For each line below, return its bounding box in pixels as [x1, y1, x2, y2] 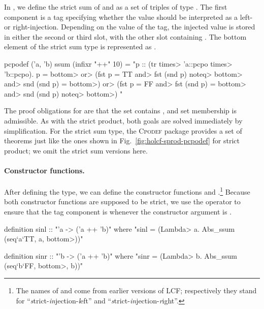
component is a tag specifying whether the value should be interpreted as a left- [4, 11, 253, 22]
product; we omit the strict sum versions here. [4, 145, 148, 156]
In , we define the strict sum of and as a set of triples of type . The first [4, 2, 227, 12]
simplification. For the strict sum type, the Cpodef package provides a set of [4, 125, 242, 136]
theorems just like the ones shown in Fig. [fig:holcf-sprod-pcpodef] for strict [4, 135, 240, 146]
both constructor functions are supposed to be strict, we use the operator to [4, 196, 241, 207]
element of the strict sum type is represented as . [4, 41, 156, 52]
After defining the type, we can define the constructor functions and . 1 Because [4, 185, 250, 197]
